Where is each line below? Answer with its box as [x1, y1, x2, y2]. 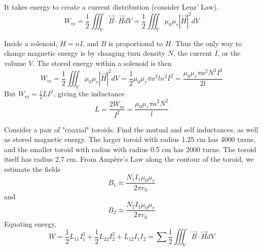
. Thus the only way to [171, 38, 242, 48]
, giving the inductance [53, 88, 125, 99]
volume [4, 58, 26, 68]
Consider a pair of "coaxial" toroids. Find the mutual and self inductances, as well [4, 124, 258, 134]
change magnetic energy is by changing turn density [4, 48, 165, 58]
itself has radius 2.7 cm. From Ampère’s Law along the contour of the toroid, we [4, 154, 254, 164]
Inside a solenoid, [4, 38, 58, 48]
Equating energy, [4, 218, 57, 229]
